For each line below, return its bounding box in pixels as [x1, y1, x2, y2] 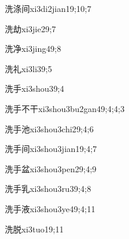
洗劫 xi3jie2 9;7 [5, 22, 56, 35]
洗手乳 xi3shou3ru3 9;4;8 [5, 182, 91, 195]
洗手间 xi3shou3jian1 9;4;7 [5, 142, 97, 155]
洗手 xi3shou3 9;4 [5, 82, 64, 95]
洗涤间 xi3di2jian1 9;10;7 [5, 2, 91, 14]
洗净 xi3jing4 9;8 [5, 42, 62, 55]
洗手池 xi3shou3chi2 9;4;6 [5, 122, 94, 135]
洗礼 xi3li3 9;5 [5, 62, 52, 75]
